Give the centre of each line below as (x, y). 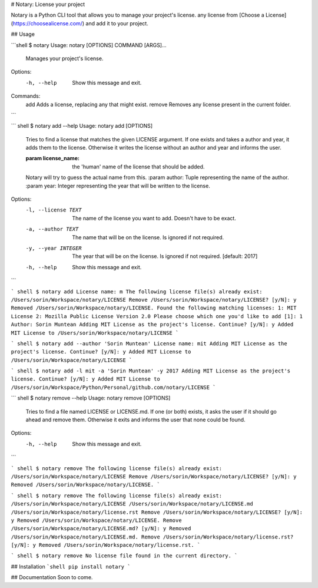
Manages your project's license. (64, 58)
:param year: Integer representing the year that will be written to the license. (118, 186)
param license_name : (52, 158)
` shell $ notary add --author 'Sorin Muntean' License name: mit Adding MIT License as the (149, 343)
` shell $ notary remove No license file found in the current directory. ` (124, 556)
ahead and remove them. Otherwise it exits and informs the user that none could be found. (135, 420)
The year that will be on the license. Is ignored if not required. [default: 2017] (165, 256)
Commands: (26, 96)
